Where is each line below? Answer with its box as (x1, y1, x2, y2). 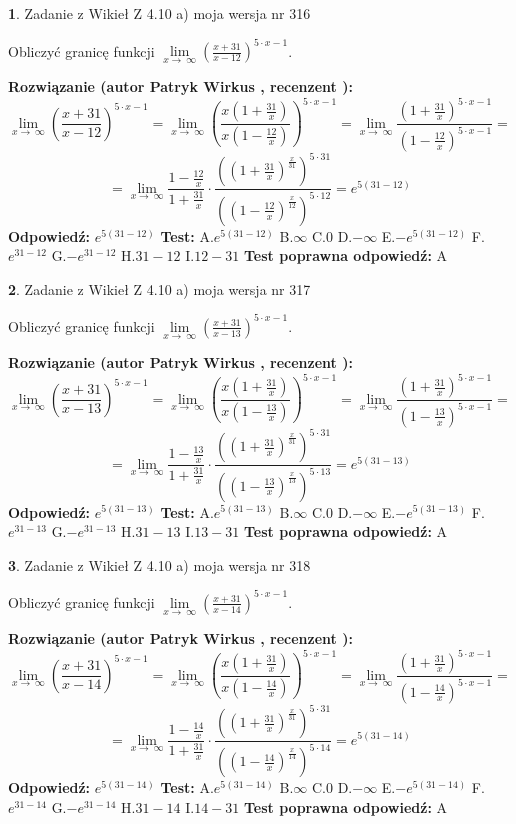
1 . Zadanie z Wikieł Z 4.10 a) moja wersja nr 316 (8, 3, 311, 23)
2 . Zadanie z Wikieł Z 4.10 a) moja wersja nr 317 (8, 278, 311, 299)
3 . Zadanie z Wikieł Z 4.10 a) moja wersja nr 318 (8, 554, 311, 575)
